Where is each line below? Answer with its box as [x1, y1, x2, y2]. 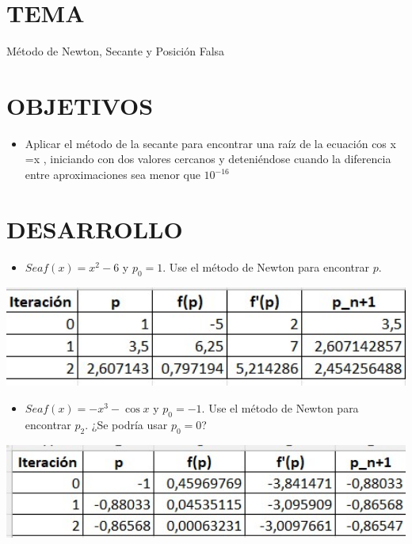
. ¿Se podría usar [85, 416, 168, 432]
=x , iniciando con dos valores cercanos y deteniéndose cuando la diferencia [25, 150, 391, 167]
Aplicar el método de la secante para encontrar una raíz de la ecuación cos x [25, 135, 396, 151]
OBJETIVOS [6, 89, 154, 121]
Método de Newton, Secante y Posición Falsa [6, 43, 225, 59]
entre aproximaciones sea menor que [25, 166, 200, 183]
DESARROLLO [6, 212, 183, 245]
